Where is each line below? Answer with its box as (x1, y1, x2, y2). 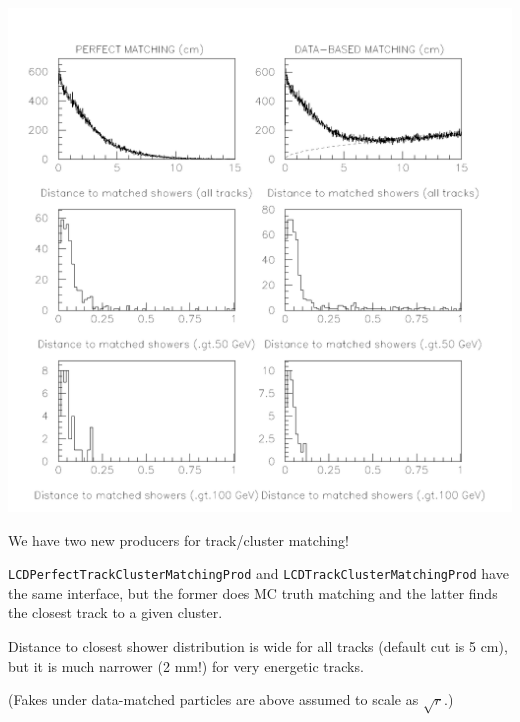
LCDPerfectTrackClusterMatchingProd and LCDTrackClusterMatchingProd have (8, 563, 509, 584)
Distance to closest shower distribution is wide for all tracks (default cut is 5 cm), (8, 636, 508, 657)
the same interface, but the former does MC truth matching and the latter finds (8, 582, 498, 603)
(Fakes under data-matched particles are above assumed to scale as (8, 689, 419, 710)
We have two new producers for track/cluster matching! (8, 529, 349, 550)
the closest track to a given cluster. (8, 602, 223, 623)
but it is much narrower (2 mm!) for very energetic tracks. (8, 655, 364, 676)
